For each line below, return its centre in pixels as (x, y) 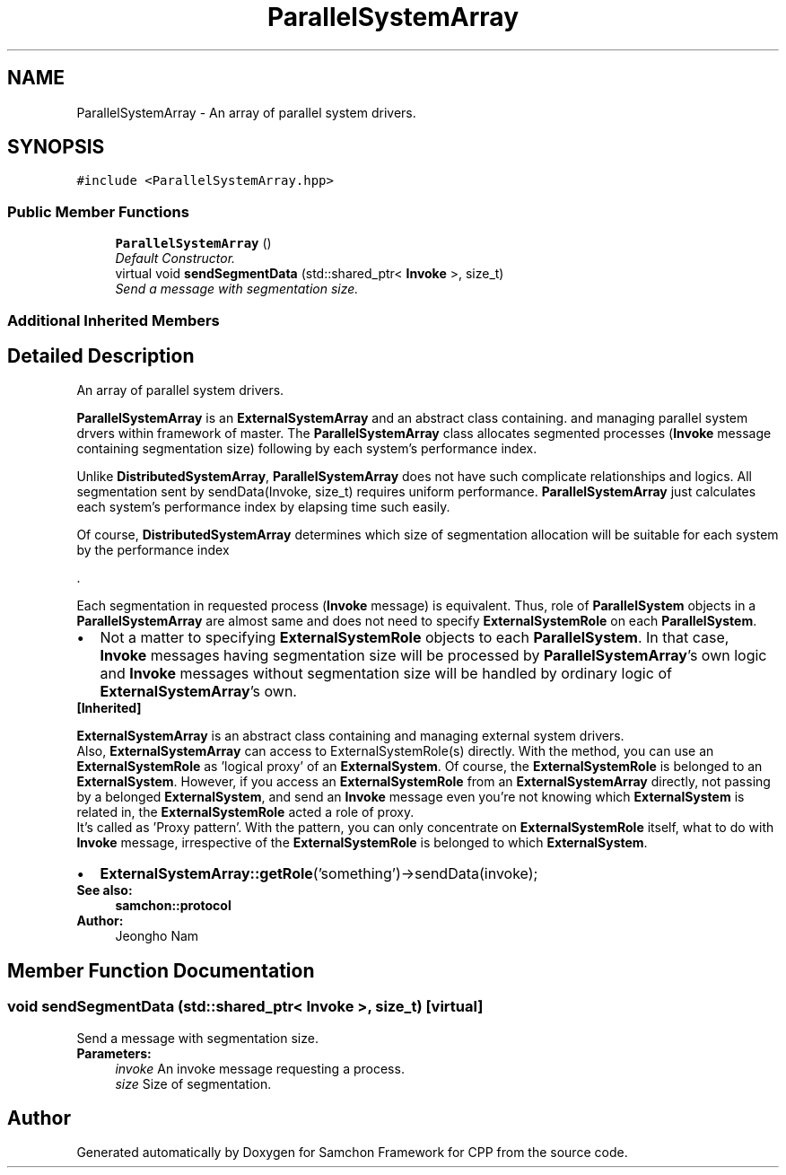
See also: (105, 890)
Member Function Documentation (161, 970)
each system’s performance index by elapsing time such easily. (263, 507)
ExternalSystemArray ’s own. (198, 692)
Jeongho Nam (157, 936)
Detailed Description (101, 355)
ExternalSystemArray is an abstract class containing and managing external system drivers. (350, 736)
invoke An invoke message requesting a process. (260, 1068)
